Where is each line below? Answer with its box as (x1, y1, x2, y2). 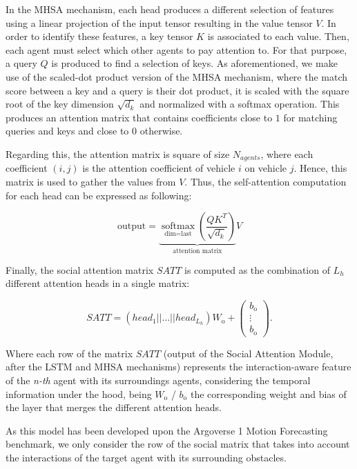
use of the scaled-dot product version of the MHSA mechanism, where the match (6, 69, 348, 83)
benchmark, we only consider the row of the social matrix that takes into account (6, 437, 350, 451)
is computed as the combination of (184, 262, 330, 277)
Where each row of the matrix (6, 346, 133, 360)
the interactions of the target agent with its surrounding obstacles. (6, 450, 287, 465)
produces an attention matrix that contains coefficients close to (6, 110, 273, 124)
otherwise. (139, 123, 183, 138)
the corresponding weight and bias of (190, 386, 347, 401)
